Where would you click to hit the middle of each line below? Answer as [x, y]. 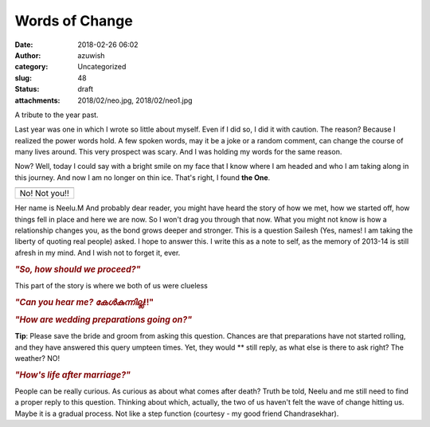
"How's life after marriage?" [73, 374]
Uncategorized [102, 67]
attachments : [37, 100]
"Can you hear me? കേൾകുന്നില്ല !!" [84, 302]
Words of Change [74, 21]
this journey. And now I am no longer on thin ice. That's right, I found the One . [143, 177]
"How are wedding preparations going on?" [104, 319]
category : [31, 67]
